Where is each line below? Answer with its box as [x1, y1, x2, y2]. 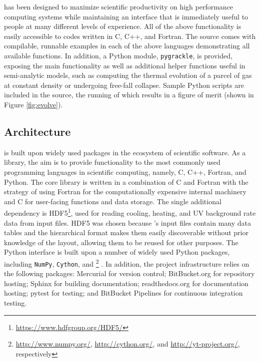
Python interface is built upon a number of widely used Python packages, [4, 247, 230, 257]
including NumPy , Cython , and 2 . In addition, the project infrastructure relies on [4, 257, 249, 269]
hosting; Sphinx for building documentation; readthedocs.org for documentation [4, 278, 248, 288]
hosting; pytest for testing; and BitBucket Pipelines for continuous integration [4, 288, 243, 298]
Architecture [4, 123, 71, 139]
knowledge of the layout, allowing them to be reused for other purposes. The [4, 237, 238, 247]
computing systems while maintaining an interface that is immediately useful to [4, 11, 248, 21]
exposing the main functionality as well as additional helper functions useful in [4, 60, 245, 70]
